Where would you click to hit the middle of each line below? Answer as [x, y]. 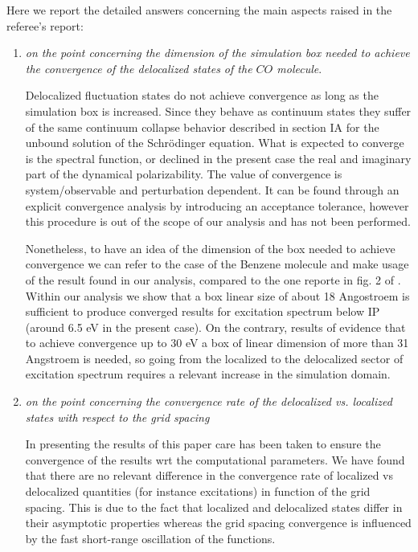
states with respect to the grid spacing [117, 417]
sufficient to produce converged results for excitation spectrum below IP [203, 311]
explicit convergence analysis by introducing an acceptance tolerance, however [217, 205]
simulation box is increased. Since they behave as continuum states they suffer [218, 110]
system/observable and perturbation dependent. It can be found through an [212, 189]
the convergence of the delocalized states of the [139, 68]
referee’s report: [45, 25]
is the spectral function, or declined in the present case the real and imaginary [218, 158]
